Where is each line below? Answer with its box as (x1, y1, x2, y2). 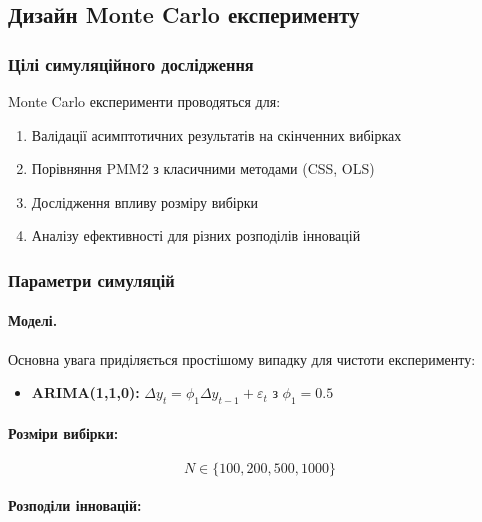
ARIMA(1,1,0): (31, 382, 140, 403)
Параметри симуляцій (8, 267, 175, 292)
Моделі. (8, 310, 58, 331)
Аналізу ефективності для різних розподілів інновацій (31, 225, 361, 246)
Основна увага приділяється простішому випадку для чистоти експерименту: (8, 348, 476, 369)
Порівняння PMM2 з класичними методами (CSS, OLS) (31, 158, 375, 179)
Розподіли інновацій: (8, 495, 142, 516)
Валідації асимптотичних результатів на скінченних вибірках (31, 124, 402, 145)
